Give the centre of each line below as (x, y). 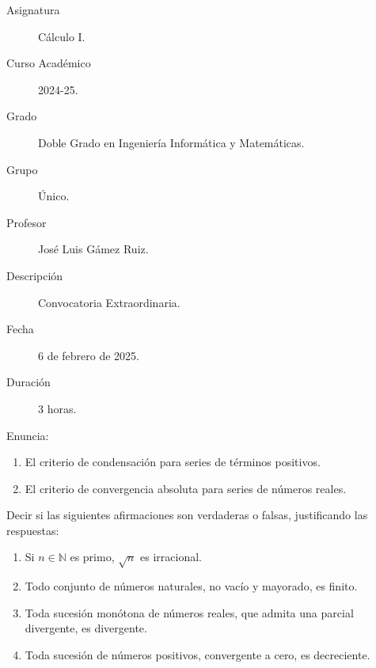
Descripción (35, 275)
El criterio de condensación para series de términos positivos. (173, 462)
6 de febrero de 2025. (89, 355)
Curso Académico (49, 63)
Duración (28, 382)
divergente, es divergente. (86, 628)
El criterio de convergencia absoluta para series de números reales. (186, 488)
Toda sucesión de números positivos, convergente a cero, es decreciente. (197, 655)
